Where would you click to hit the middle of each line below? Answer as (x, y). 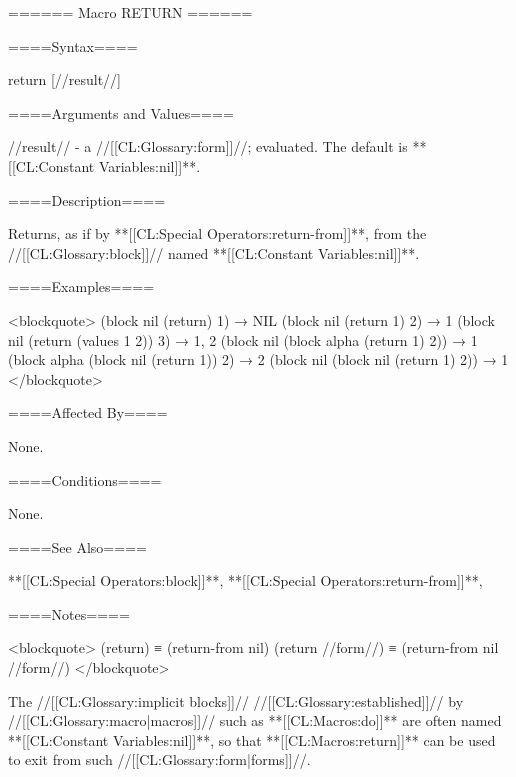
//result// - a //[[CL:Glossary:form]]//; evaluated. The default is (208, 146)
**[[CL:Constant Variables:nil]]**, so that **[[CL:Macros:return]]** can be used (252, 739)
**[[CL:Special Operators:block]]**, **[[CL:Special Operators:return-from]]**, (245, 580)
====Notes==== (69, 613)
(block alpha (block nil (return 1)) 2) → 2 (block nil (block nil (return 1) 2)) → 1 (258, 359)
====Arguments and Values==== (121, 112)
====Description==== (87, 199)
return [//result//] (65, 79)
